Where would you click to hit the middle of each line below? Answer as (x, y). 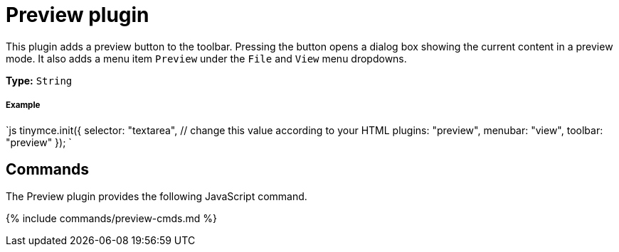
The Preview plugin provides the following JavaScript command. (157, 197)
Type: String (39, 80)
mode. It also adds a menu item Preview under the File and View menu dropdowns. (206, 58)
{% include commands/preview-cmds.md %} (112, 219)
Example (23, 105)
